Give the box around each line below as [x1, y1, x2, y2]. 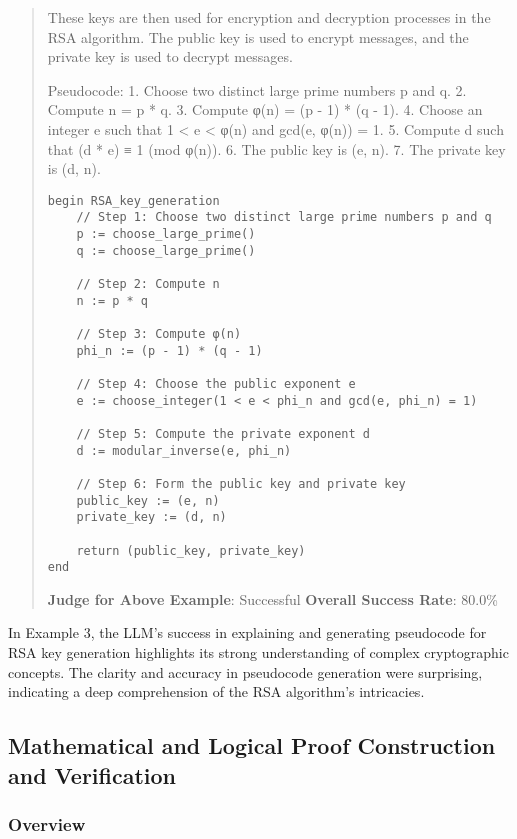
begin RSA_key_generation [47, 193, 220, 208]
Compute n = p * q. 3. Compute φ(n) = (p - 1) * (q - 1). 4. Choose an [47, 99, 483, 120]
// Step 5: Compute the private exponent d [76, 426, 370, 441]
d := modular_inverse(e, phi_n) [76, 443, 292, 458]
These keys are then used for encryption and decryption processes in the [47, 7, 491, 27]
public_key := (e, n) [76, 493, 220, 508]
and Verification [8, 759, 177, 790]
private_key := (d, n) [76, 510, 227, 525]
